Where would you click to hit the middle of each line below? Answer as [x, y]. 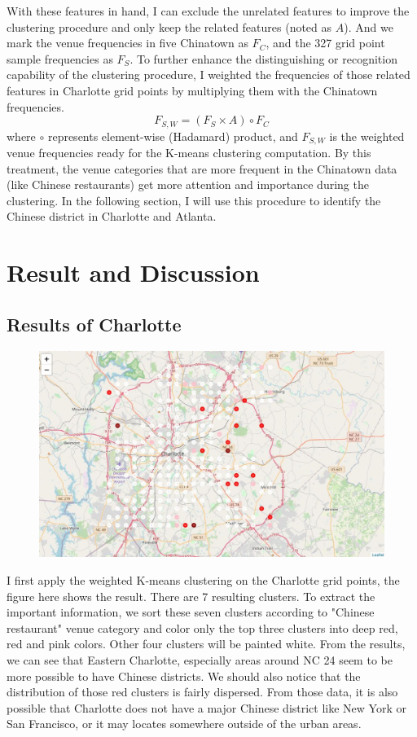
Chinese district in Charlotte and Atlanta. [112, 216]
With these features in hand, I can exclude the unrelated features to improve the [208, 11]
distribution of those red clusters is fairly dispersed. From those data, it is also [202, 692]
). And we [369, 26]
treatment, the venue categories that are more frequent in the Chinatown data [202, 168]
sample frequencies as [60, 58]
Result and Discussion [133, 272]
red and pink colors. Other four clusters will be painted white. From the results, [206, 644]
